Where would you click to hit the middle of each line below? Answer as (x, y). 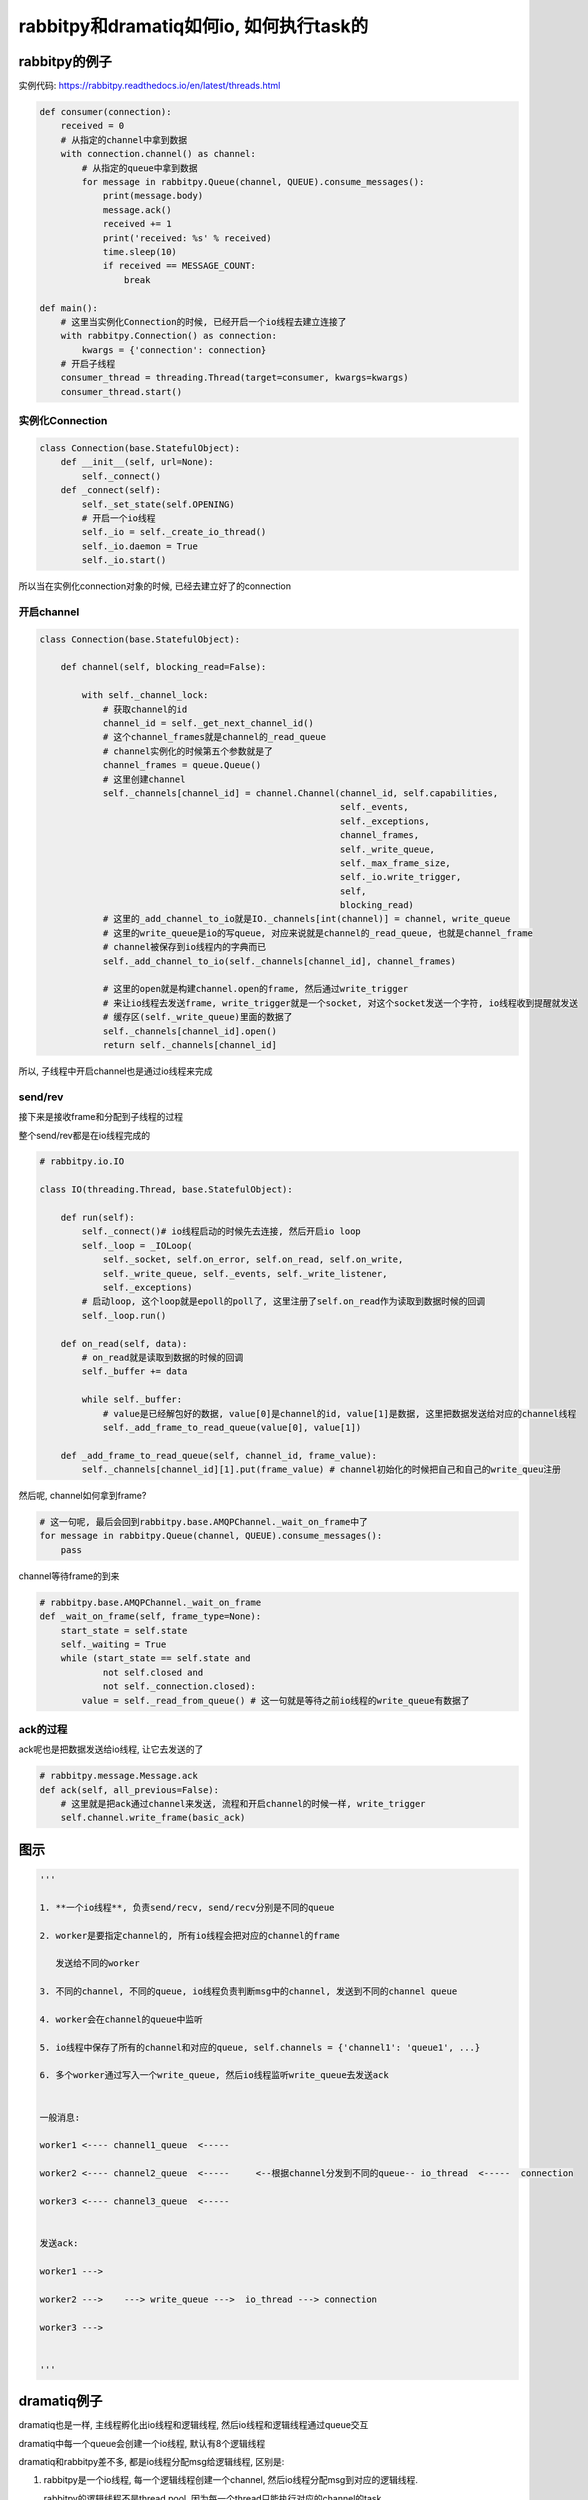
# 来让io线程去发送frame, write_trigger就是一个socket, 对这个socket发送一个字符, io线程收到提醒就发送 (340, 1003)
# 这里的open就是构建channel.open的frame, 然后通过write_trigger (255, 989)
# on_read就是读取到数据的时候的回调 (162, 1357)
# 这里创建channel (144, 779)
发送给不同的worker (97, 1963)
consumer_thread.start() (121, 391)
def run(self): (97, 1218)
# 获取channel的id (145, 709)
